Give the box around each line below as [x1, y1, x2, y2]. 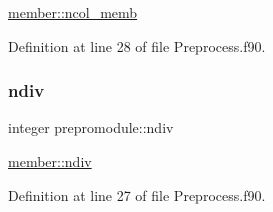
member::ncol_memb [8, 2, 138, 22]
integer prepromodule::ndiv [8, 117, 174, 138]
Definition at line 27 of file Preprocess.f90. [8, 184, 266, 205]
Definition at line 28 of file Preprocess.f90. [8, 35, 266, 56]
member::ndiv [8, 151, 92, 171]
